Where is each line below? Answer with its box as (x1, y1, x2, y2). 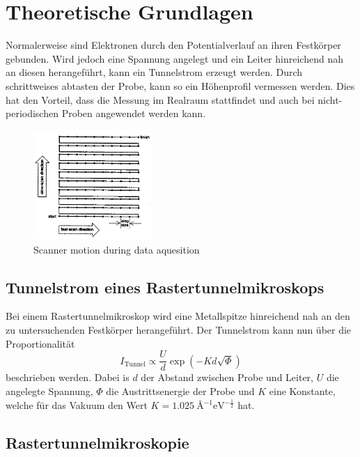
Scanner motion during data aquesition (33, 242, 200, 256)
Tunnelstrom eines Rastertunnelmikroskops (6, 276, 324, 297)
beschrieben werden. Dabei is (6, 370, 130, 385)
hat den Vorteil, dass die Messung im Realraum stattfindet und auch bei (6, 92, 315, 107)
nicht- (318, 92, 343, 107)
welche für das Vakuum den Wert (6, 397, 148, 412)
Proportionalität (6, 336, 75, 350)
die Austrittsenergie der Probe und (106, 383, 255, 398)
